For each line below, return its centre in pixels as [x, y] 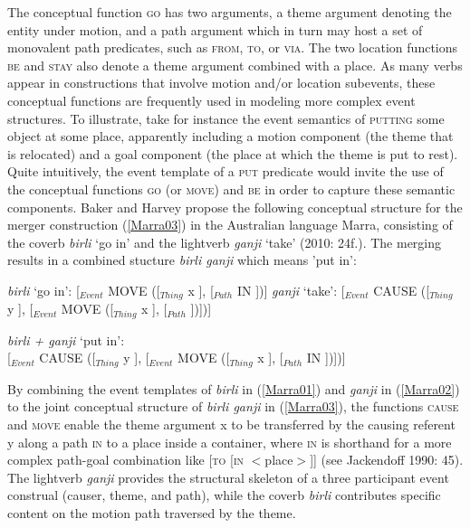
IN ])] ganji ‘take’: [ [291, 290]
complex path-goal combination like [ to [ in [126, 460]
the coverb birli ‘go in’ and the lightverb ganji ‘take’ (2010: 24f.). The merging [225, 242]
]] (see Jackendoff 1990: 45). [387, 460]
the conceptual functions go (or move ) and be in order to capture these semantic [231, 189]
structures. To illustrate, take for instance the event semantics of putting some [226, 118]
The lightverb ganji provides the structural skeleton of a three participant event [228, 477]
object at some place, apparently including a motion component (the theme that [230, 136]
